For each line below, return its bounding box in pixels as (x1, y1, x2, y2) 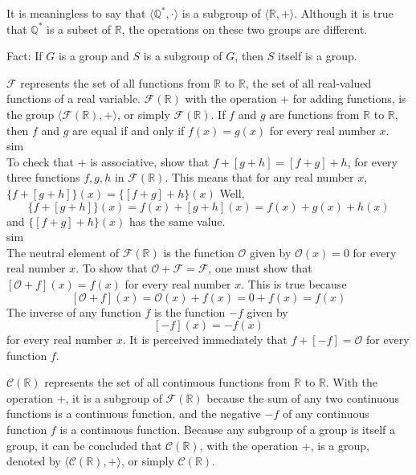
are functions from (269, 105, 360, 122)
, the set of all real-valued (245, 74, 372, 91)
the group (6, 105, 55, 122)
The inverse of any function (6, 303, 141, 320)
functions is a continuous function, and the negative (6, 405, 261, 422)
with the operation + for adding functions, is (185, 90, 406, 107)
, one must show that (208, 260, 312, 276)
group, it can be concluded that (6, 436, 162, 453)
